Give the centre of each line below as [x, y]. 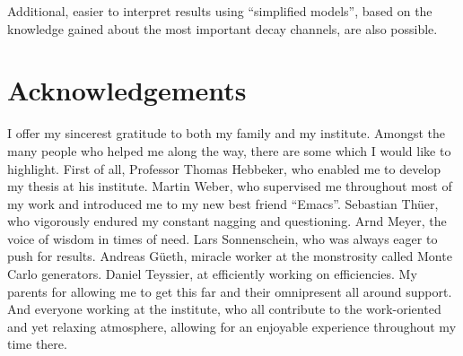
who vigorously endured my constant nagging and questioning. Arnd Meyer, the [227, 221]
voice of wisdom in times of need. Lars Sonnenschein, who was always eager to [223, 238]
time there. [37, 344]
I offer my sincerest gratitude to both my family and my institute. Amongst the [227, 133]
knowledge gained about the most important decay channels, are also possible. [223, 28]
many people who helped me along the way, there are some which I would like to [229, 150]
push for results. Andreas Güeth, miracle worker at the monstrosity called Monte [230, 256]
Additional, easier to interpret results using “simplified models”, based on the [220, 11]
